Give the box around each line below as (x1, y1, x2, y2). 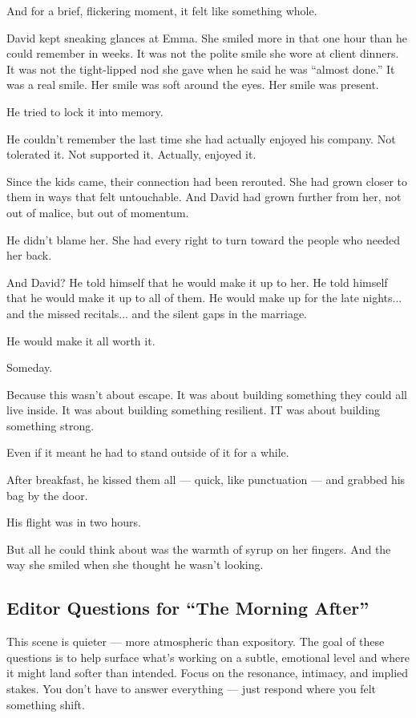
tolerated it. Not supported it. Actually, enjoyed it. (6, 146, 256, 163)
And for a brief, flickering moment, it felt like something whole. (6, 2, 317, 18)
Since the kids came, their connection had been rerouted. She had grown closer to (6, 172, 408, 189)
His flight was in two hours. (6, 514, 141, 530)
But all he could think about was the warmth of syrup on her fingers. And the (6, 540, 391, 557)
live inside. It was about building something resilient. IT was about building (6, 401, 380, 418)
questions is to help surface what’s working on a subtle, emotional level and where (6, 648, 410, 665)
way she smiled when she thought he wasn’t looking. (6, 556, 264, 573)
